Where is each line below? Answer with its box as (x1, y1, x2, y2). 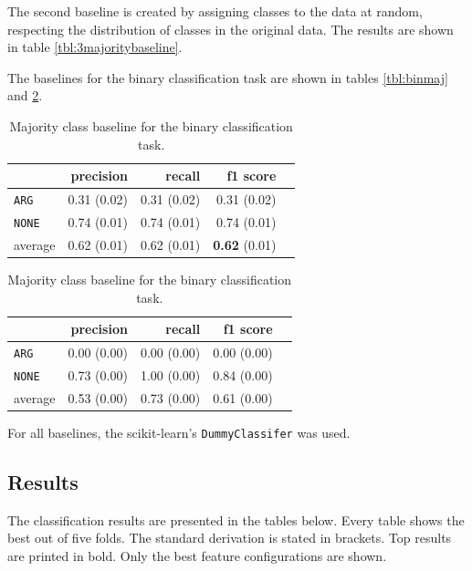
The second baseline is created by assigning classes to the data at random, (7, 2, 423, 20)
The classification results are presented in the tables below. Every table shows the (7, 510, 465, 529)
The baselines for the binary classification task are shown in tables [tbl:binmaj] (7, 67, 448, 87)
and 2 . (7, 86, 43, 105)
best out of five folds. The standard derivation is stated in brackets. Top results (7, 528, 452, 547)
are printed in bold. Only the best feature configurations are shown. (7, 545, 387, 565)
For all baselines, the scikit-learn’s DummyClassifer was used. (7, 422, 351, 441)
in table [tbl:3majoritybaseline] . (7, 37, 183, 57)
